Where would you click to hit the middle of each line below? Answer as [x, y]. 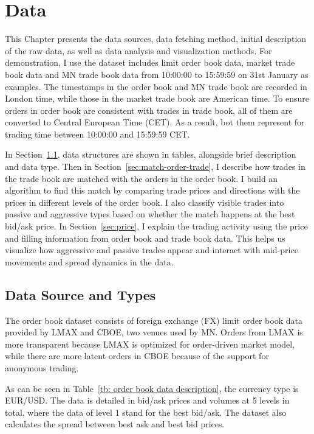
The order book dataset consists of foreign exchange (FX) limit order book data [154, 320]
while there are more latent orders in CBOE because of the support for [137, 356]
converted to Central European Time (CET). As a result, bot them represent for [155, 122]
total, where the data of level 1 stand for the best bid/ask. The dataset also [146, 412]
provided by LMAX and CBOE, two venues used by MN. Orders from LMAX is [154, 332]
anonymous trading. [42, 367]
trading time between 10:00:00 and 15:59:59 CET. [97, 134]
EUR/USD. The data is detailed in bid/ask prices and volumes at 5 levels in [147, 400]
